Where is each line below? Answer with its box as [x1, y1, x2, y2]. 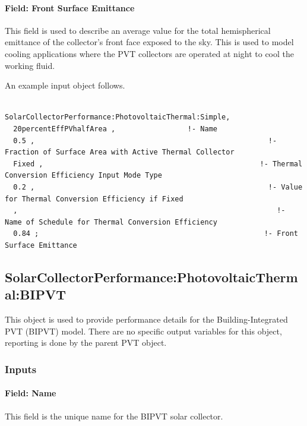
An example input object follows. [5, 79, 125, 91]
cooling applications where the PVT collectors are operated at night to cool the [5, 47, 294, 59]
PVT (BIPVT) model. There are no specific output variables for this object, [5, 324, 282, 337]
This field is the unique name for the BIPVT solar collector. [5, 409, 223, 422]
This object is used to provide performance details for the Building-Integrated [5, 313, 288, 326]
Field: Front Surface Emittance [5, 1, 135, 14]
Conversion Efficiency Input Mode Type [5, 171, 162, 180]
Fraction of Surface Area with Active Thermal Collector [5, 148, 235, 157]
